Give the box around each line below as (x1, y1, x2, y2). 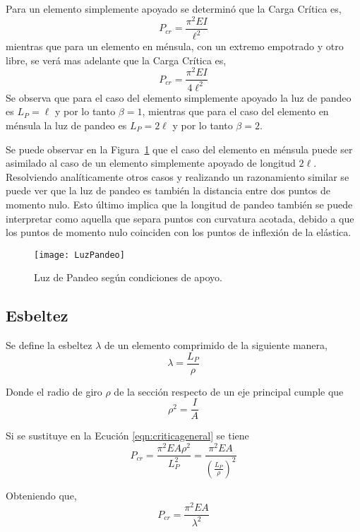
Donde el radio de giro (6, 384, 102, 398)
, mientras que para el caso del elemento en (142, 104, 329, 119)
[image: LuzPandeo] (34, 249, 125, 260)
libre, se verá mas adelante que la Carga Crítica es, (6, 52, 227, 67)
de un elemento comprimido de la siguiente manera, (104, 338, 328, 353)
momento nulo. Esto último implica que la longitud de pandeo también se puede (6, 196, 353, 211)
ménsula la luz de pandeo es (6, 117, 127, 132)
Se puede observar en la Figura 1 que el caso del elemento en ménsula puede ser (6, 141, 353, 156)
